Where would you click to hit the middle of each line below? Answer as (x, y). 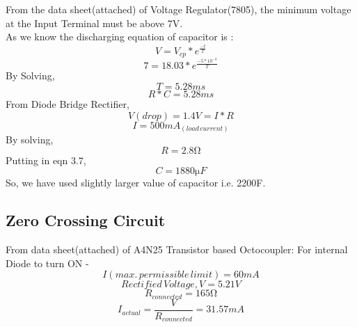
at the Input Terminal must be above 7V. (94, 23)
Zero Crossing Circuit (86, 220)
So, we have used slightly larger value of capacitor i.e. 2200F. (136, 183)
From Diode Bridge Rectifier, (68, 103)
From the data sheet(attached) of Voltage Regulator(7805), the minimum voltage (178, 9)
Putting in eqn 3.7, (46, 160)
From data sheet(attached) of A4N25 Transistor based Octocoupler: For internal (177, 249)
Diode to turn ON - (47, 263)
